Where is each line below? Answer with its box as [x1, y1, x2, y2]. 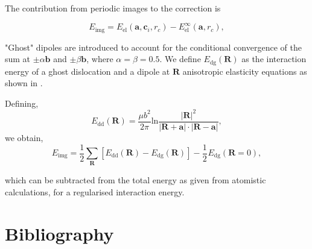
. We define [159, 52, 201, 65]
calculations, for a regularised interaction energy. [5, 185, 185, 198]
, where [86, 52, 113, 65]
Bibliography [5, 221, 114, 245]
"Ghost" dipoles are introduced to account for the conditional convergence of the [5, 40, 302, 53]
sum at [5, 52, 31, 65]
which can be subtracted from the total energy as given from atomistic [5, 174, 266, 186]
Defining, [5, 96, 39, 109]
